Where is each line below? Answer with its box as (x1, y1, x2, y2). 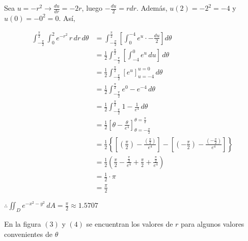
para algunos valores (181, 219, 244, 229)
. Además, (136, 3, 168, 13)
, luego (81, 3, 103, 13)
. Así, (59, 12, 75, 23)
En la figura (4, 219, 41, 229)
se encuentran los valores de (86, 219, 173, 229)
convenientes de (4, 228, 52, 239)
